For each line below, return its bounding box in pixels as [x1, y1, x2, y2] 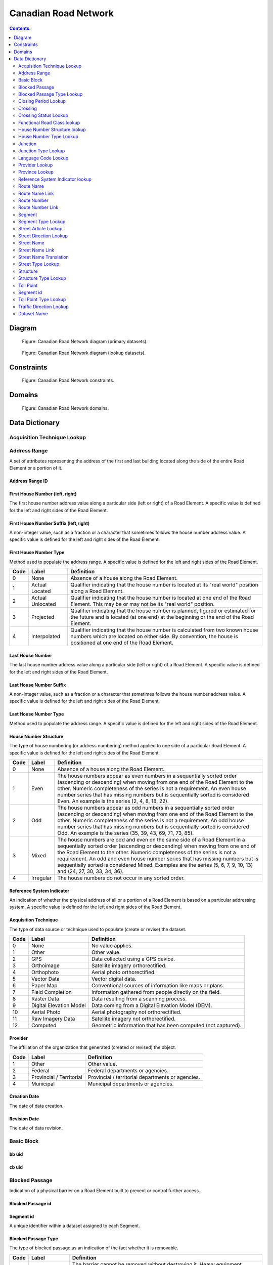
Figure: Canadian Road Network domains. [22, 405, 109, 411]
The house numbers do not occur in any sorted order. [57, 874, 185, 881]
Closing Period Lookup [18, 98, 66, 104]
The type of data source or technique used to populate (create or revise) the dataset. [9, 926, 187, 932]
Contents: [9, 25, 31, 31]
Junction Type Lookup [18, 148, 65, 154]
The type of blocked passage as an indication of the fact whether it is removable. [9, 1245, 179, 1251]
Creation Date [9, 1093, 39, 1100]
